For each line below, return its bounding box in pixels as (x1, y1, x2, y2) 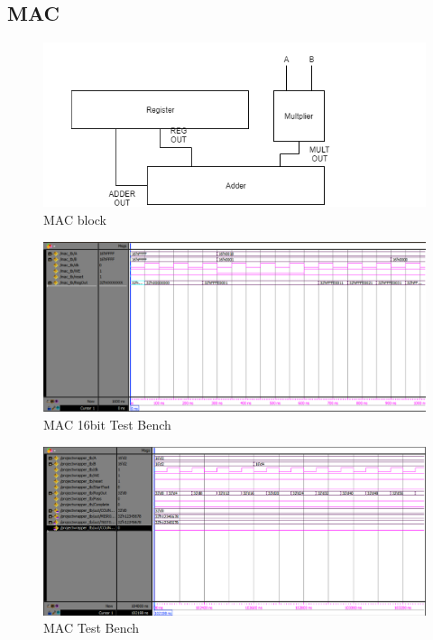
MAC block (43, 210, 106, 228)
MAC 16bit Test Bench (43, 415, 171, 433)
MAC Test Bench (43, 618, 140, 637)
